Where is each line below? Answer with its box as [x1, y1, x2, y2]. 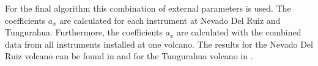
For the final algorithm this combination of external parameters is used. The [5, 2, 291, 14]
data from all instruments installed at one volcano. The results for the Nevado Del [5, 37, 313, 50]
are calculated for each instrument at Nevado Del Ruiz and [59, 13, 281, 26]
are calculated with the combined [177, 26, 301, 38]
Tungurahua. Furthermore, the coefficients [5, 26, 163, 38]
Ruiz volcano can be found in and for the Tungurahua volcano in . [5, 50, 253, 62]
